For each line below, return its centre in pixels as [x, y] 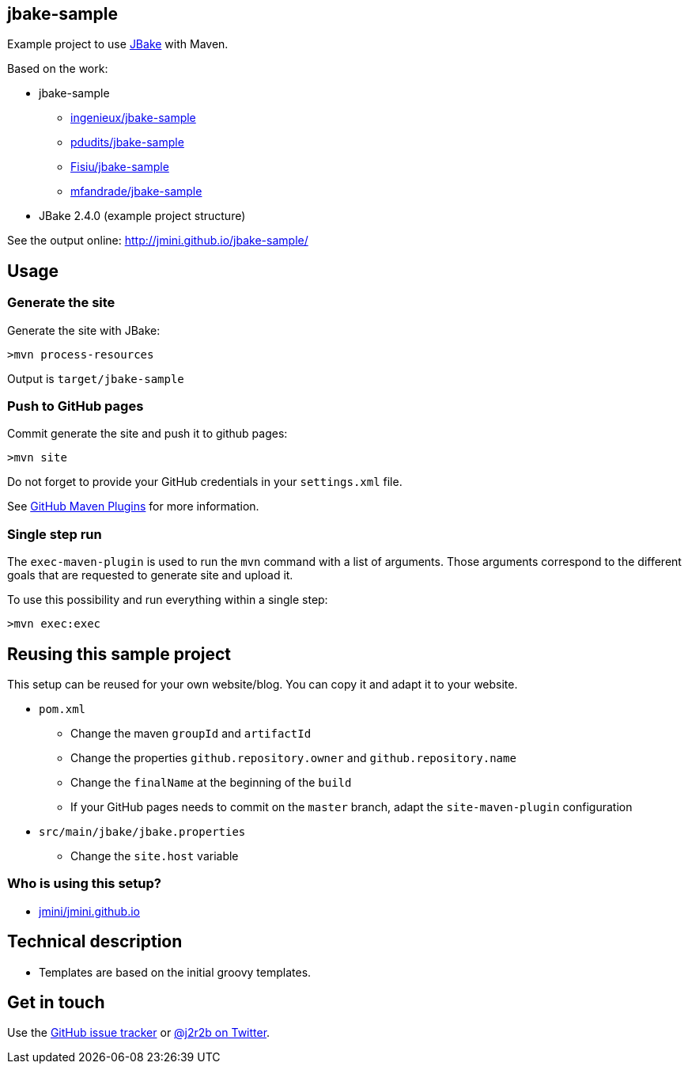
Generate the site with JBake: [84, 330]
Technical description [95, 942]
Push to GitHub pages [76, 406]
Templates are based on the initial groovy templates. [175, 972]
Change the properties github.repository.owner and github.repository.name [293, 757]
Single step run [55, 534]
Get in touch [56, 1002]
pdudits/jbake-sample [127, 142]
